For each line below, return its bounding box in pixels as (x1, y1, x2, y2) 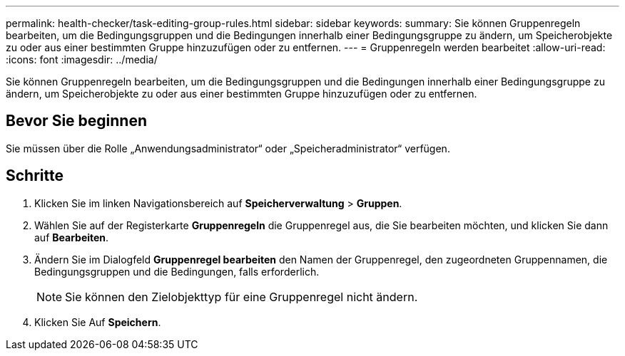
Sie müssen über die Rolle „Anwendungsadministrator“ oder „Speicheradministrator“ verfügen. (6, 142, 450, 155)
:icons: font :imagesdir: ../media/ (6, 53, 158, 66)
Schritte (6, 167, 63, 185)
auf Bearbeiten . (34, 231, 109, 244)
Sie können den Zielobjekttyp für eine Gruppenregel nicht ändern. (65, 289, 418, 304)
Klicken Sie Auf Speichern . (34, 315, 161, 328)
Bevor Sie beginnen (6, 112, 148, 130)
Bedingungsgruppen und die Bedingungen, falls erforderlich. (34, 265, 320, 278)
